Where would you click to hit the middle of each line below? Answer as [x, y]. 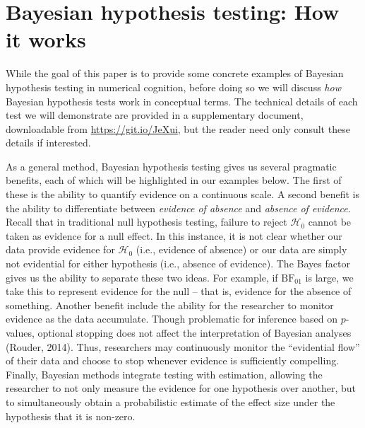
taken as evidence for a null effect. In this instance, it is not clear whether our [174, 235]
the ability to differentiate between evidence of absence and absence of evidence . [178, 208]
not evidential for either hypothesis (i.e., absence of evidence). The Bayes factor [178, 264]
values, [20, 332]
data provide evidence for [60, 249]
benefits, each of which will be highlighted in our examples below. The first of [174, 180]
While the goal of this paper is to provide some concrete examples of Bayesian [175, 73]
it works [46, 39]
